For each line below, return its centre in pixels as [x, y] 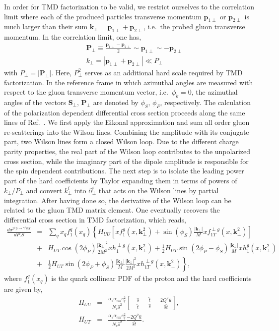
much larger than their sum [46, 27]
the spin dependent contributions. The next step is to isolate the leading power [124, 171]
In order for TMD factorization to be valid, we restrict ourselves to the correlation [129, 6]
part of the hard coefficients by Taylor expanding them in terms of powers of [121, 180]
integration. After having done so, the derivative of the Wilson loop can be [118, 200]
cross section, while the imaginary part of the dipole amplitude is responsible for [126, 161]
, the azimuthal [214, 92]
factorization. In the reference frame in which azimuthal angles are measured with [129, 82]
